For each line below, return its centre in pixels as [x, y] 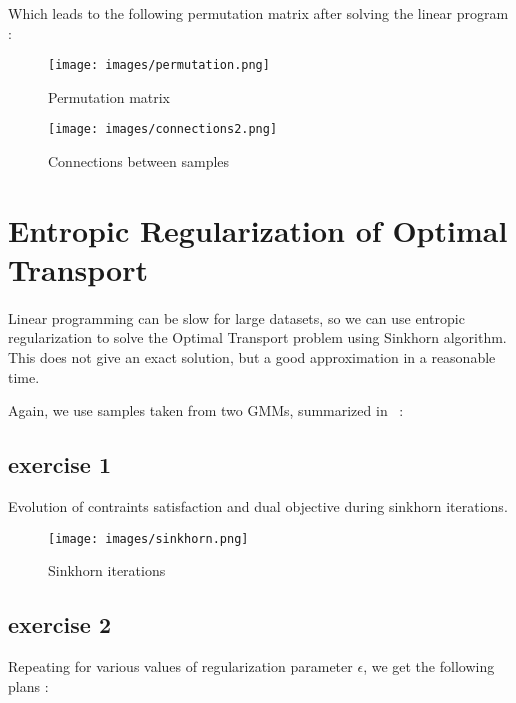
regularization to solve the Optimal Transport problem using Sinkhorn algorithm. [257, 337]
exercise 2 [59, 624]
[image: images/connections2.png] [163, 129]
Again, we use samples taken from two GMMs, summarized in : [206, 410]
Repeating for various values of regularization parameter [180, 666]
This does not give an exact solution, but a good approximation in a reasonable [252, 357]
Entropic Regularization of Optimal [258, 229]
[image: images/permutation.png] [159, 65]
